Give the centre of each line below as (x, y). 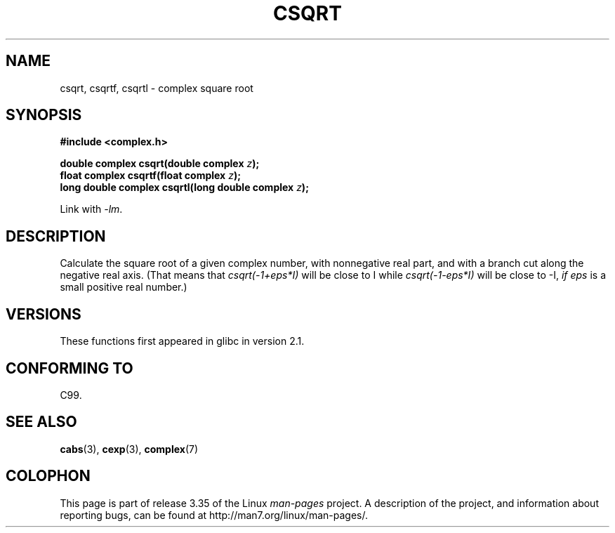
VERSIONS (44, 314)
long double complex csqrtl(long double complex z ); (184, 187)
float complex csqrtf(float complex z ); (150, 176)
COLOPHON (48, 476)
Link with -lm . (91, 209)
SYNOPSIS (44, 115)
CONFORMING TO (70, 368)
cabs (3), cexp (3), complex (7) (129, 449)
